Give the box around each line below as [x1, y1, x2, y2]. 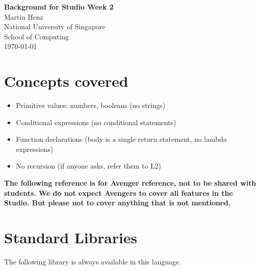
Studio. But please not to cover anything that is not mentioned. [4, 197, 231, 208]
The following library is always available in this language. [4, 256, 181, 266]
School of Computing [4, 31, 69, 41]
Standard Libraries [4, 227, 138, 248]
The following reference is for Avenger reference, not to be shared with [4, 178, 256, 188]
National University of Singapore [4, 21, 105, 32]
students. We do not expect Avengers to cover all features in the [4, 187, 233, 198]
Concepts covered [4, 71, 128, 91]
